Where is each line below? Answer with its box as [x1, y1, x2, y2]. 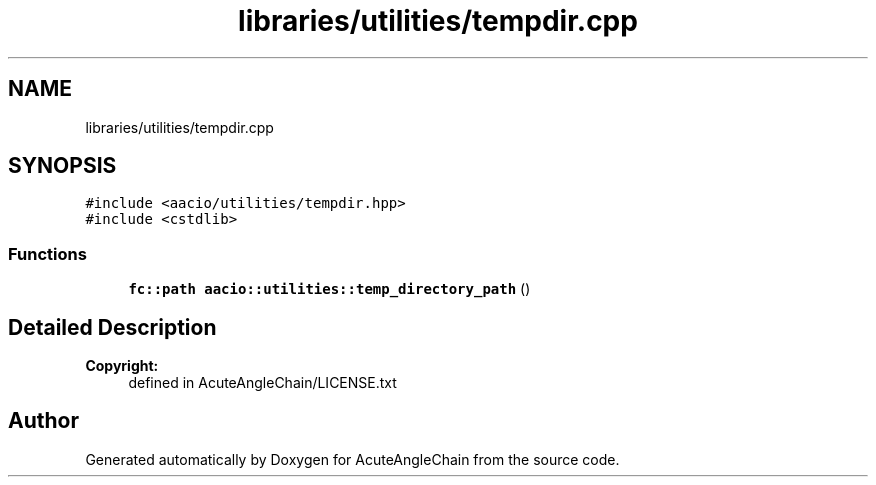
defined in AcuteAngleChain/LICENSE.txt [128, 374, 397, 392]
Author [8, 408, 79, 434]
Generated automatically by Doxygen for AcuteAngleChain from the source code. [85, 450, 620, 468]
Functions [8, 243, 87, 264]
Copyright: [85, 357, 159, 375]
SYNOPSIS [8, 153, 117, 179]
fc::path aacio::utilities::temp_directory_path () [128, 280, 531, 298]
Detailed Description [8, 314, 217, 340]
